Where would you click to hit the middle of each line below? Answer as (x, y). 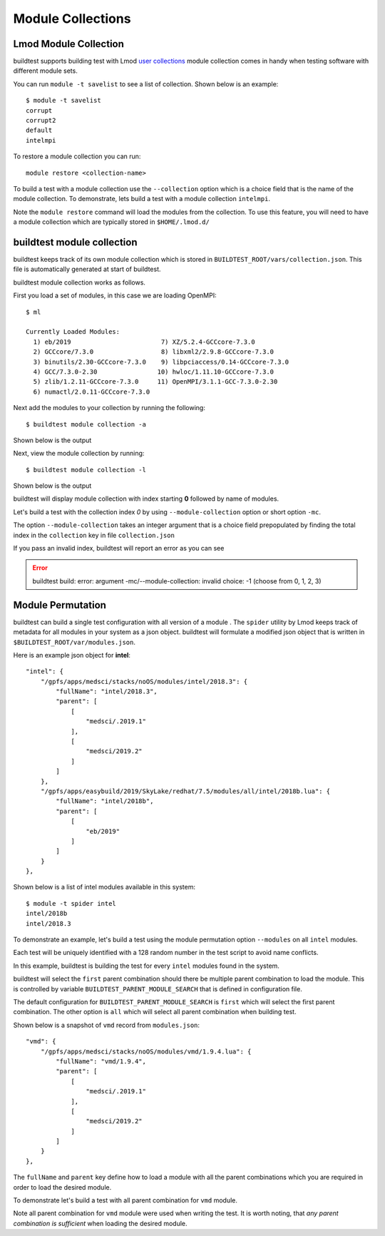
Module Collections (72, 19)
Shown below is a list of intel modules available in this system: (104, 887)
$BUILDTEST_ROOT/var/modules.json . (74, 642)
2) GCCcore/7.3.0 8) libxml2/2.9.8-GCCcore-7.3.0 (154, 352)
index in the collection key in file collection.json (94, 535)
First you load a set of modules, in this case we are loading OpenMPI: (115, 295)
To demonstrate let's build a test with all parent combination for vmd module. (125, 1200)
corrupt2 (41, 121)
